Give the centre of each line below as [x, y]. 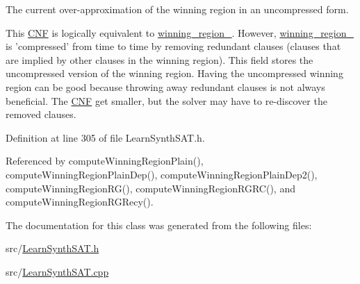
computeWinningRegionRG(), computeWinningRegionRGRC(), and [150, 188]
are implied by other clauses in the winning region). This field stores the [159, 59]
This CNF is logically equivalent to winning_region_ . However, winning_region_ [180, 32]
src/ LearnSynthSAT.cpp [57, 271]
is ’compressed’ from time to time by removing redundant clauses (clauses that [173, 46]
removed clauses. [41, 114]
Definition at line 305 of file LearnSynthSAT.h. [105, 137]
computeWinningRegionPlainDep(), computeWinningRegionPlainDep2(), [162, 174]
